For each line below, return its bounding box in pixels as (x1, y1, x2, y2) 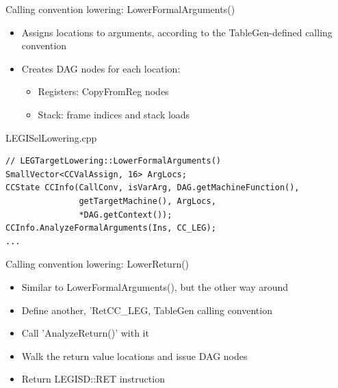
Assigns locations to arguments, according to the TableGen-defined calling (21, 25, 333, 39)
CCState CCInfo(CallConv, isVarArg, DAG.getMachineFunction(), (5, 183, 300, 193)
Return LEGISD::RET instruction (21, 372, 165, 386)
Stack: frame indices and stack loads (38, 107, 190, 121)
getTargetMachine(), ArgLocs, (79, 196, 216, 206)
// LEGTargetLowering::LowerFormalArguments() (5, 156, 221, 166)
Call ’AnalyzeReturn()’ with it (21, 326, 149, 340)
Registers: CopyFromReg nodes (38, 84, 169, 99)
